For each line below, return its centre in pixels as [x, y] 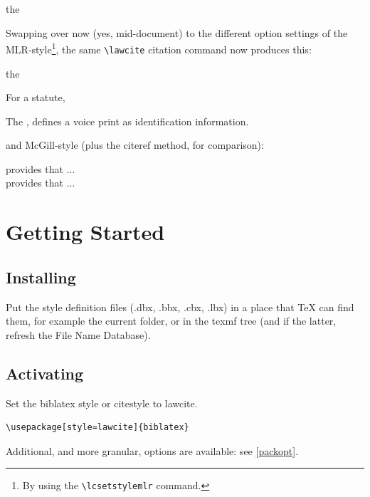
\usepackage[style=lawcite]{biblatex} [97, 428]
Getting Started [85, 232]
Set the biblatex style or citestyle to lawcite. [102, 403]
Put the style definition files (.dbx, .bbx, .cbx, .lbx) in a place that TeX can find [180, 307]
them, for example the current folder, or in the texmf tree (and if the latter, [171, 321]
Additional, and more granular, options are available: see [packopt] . [152, 450]
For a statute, [36, 97]
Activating [45, 373]
